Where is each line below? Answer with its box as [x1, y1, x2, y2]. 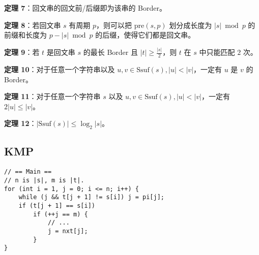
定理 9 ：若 [4, 47, 40, 57]
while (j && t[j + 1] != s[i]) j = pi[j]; [18, 194, 164, 201]
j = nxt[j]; [47, 227, 88, 235]
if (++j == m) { [33, 210, 88, 218]
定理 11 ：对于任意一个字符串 [4, 91, 101, 102]
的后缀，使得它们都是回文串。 [95, 29, 195, 40]
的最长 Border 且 [83, 47, 138, 57]
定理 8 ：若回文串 [4, 19, 61, 30]
